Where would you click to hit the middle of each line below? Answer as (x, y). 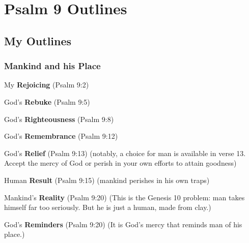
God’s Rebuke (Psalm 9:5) (47, 101)
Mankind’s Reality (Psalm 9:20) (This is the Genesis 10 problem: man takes (124, 197)
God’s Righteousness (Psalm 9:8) (59, 119)
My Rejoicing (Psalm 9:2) (47, 85)
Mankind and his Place (52, 66)
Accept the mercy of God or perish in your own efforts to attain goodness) (120, 163)
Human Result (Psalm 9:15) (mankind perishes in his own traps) (107, 180)
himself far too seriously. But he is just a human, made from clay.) (108, 207)
